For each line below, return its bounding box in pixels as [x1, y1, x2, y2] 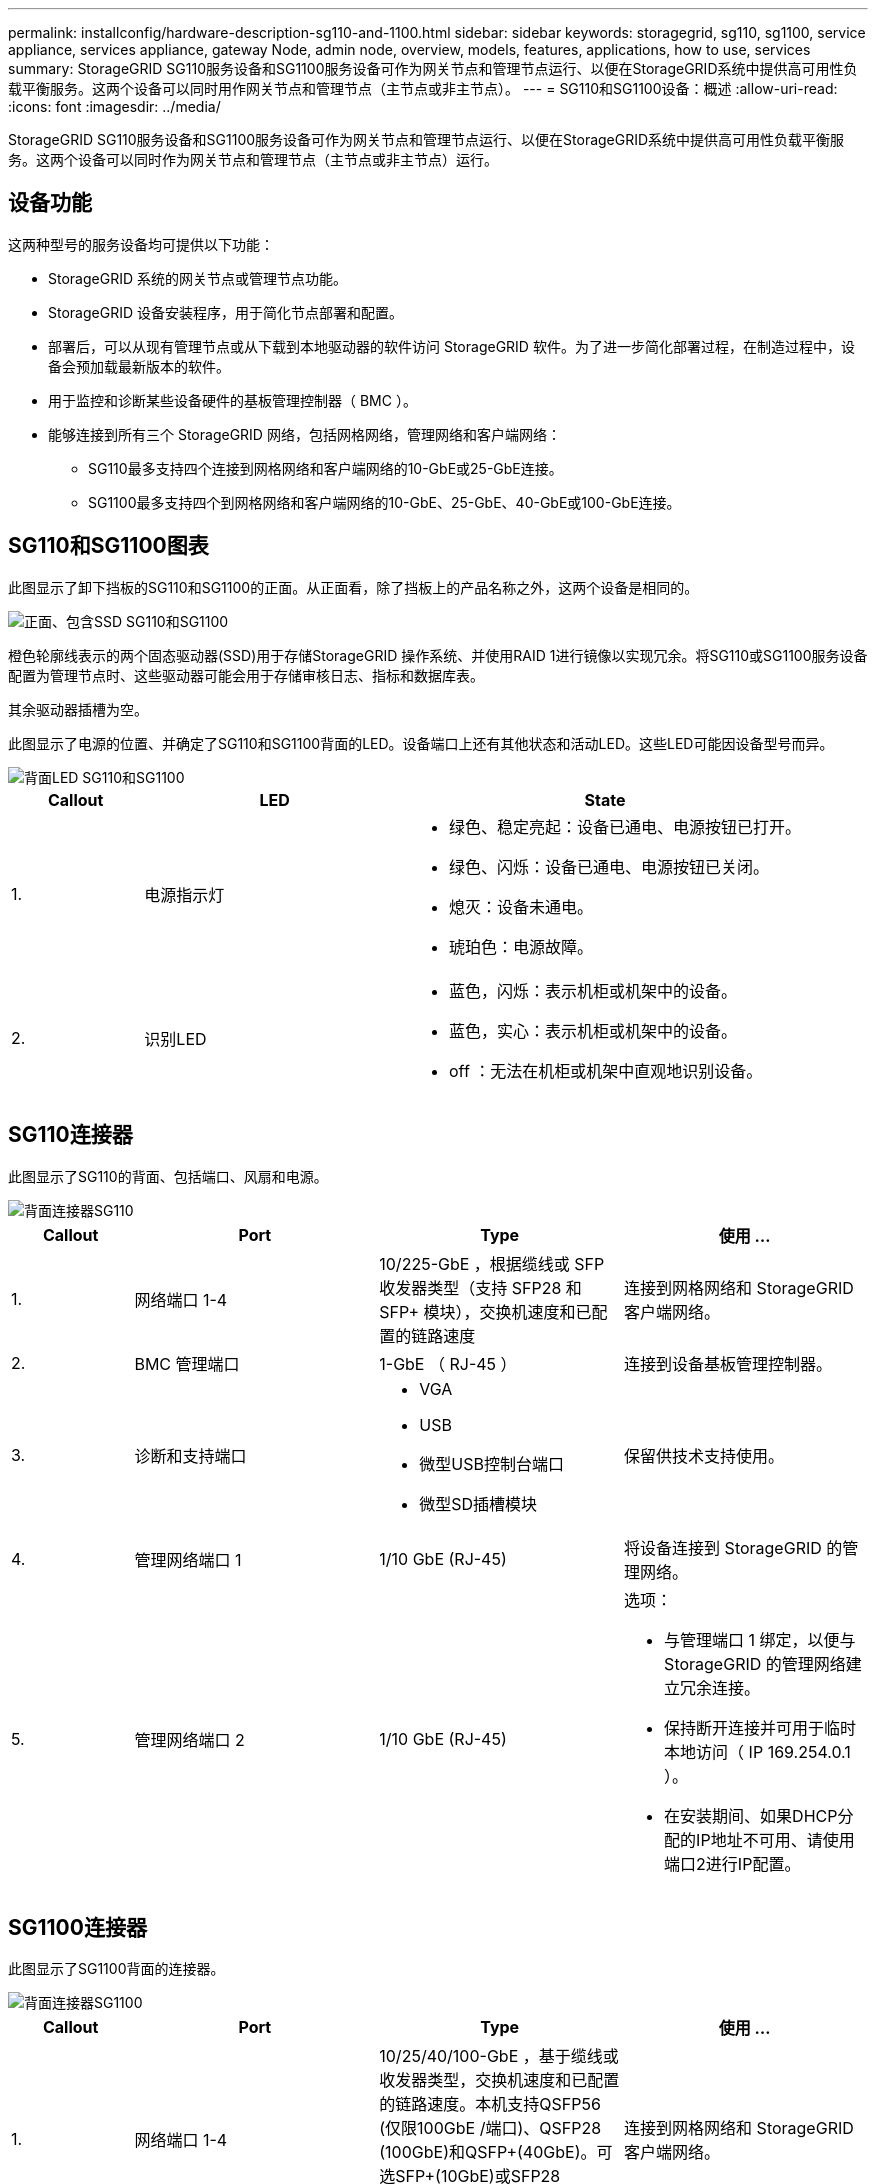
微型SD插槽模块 [419, 1493, 538, 1514]
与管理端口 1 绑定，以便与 [664, 1629, 856, 1650]
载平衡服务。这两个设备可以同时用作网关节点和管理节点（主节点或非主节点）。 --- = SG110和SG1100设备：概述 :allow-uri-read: [8, 80, 838, 97]
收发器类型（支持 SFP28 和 [379, 1277, 582, 1298]
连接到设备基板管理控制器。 [624, 1353, 833, 1374]
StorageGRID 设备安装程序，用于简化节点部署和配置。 [48, 303, 403, 321]
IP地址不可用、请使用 [696, 1829, 855, 1850]
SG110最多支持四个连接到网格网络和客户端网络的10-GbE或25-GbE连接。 [88, 459, 563, 477]
